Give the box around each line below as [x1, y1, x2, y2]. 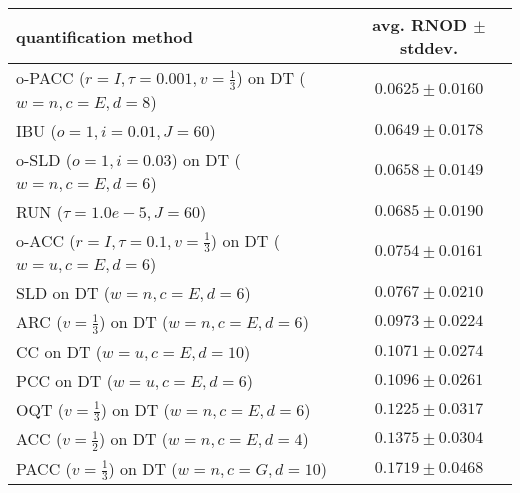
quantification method [16, 24, 194, 48]
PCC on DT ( [16, 368, 113, 392]
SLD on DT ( [16, 281, 111, 305]
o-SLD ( [16, 147, 73, 171]
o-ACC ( [16, 228, 76, 252]
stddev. [399, 36, 459, 59]
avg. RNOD [372, 13, 468, 36]
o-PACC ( [16, 66, 86, 89]
